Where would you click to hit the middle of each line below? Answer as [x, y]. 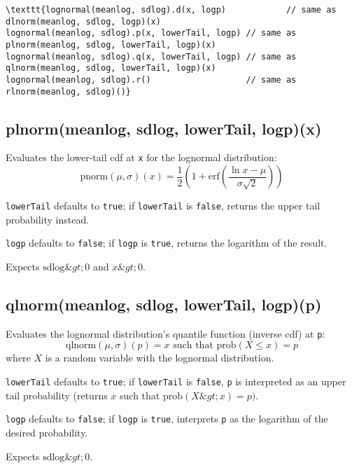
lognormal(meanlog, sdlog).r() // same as [151, 80]
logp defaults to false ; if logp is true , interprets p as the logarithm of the [167, 419]
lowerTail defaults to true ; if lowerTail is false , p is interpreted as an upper [176, 381]
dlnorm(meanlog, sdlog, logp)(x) [83, 21]
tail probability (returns [57, 395]
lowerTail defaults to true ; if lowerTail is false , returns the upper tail [163, 206]
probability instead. [48, 219]
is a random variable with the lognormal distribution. [160, 358]
